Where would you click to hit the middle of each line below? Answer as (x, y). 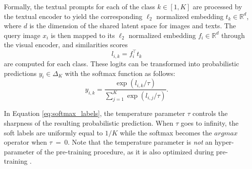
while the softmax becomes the (166, 132)
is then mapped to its (83, 35)
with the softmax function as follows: (120, 73)
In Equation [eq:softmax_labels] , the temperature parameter (95, 113)
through (233, 35)
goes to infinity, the (210, 123)
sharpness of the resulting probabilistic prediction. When (89, 123)
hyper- (224, 142)
